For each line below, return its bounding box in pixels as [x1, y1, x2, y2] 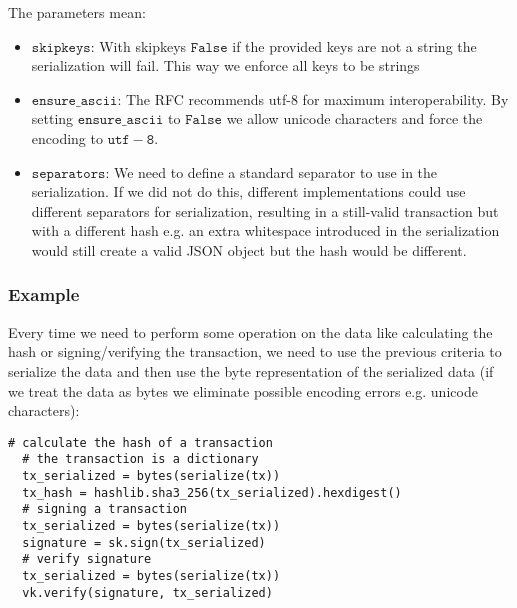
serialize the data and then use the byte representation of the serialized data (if [8, 360, 494, 381]
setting [31, 108, 74, 129]
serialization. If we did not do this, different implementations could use [31, 181, 466, 202]
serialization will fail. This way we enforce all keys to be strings [31, 55, 420, 76]
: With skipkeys [90, 35, 187, 56]
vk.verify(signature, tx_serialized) [22, 585, 273, 600]
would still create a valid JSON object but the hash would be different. [31, 239, 467, 260]
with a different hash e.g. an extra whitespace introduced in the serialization [31, 220, 500, 241]
